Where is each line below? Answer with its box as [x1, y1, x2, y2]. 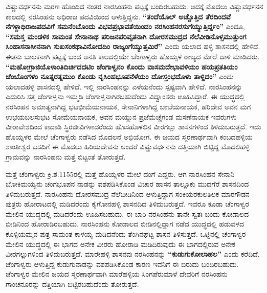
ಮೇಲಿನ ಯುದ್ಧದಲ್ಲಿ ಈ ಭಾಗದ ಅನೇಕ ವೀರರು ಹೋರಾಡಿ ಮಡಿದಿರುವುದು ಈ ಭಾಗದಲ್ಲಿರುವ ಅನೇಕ [6, 238, 235, 249]
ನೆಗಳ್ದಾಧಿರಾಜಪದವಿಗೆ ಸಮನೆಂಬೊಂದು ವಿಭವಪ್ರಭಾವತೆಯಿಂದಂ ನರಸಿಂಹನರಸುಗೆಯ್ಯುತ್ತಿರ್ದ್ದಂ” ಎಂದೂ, [6, 21, 245, 32]
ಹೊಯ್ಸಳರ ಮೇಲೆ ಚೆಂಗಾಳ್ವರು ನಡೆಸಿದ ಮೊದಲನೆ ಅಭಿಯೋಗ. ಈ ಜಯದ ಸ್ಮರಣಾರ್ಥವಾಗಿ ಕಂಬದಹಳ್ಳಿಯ [6, 131, 253, 142]
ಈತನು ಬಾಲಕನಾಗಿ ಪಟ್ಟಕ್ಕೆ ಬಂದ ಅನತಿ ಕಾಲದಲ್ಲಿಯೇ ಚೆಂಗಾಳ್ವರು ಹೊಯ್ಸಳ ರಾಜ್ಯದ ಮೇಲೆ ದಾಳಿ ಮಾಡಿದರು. [6, 51, 260, 61]
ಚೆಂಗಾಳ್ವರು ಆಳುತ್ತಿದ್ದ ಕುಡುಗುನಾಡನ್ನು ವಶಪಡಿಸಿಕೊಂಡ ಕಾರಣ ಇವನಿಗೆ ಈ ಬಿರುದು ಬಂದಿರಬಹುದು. [6, 258, 239, 269]
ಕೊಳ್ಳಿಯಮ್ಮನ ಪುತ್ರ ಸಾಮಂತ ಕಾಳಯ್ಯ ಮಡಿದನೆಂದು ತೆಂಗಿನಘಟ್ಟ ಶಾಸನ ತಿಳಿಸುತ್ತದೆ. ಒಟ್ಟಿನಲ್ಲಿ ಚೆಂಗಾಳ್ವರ [6, 229, 246, 239]
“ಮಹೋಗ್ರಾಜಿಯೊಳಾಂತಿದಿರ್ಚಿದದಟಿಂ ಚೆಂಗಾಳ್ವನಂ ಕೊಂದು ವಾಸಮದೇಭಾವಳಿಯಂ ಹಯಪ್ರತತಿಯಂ [6, 61, 238, 72]
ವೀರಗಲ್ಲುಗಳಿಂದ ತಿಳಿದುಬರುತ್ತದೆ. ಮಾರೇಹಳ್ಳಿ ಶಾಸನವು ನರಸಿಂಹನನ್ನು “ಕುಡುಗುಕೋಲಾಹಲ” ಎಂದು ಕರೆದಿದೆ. [6, 249, 260, 259]
